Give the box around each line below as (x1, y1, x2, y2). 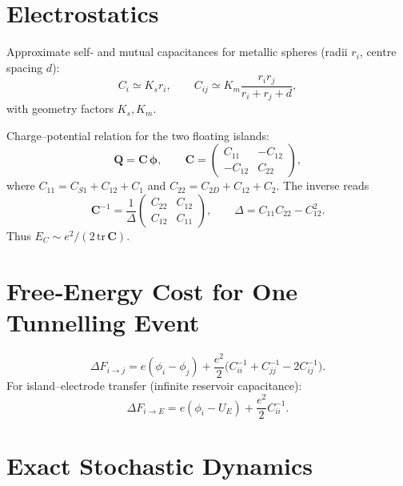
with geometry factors (6, 100, 114, 117)
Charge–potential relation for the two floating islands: (6, 127, 269, 143)
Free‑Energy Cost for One (6, 274, 298, 307)
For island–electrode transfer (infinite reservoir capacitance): (6, 377, 302, 394)
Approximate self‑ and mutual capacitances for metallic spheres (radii (6, 43, 348, 60)
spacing (6, 58, 43, 75)
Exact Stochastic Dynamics (6, 449, 313, 482)
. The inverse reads (276, 177, 369, 194)
